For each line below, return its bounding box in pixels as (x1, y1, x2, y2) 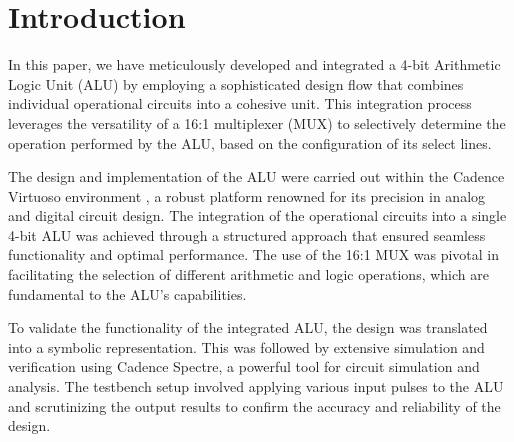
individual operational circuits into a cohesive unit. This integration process (8, 93, 472, 114)
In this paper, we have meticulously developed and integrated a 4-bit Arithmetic (8, 54, 501, 75)
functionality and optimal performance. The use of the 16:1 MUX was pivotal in (8, 244, 500, 265)
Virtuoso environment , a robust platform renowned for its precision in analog (8, 185, 486, 206)
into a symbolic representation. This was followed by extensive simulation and (8, 336, 485, 357)
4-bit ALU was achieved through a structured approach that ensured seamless (8, 224, 486, 245)
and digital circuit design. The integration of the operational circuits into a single (8, 205, 507, 226)
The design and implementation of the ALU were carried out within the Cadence (8, 166, 505, 187)
